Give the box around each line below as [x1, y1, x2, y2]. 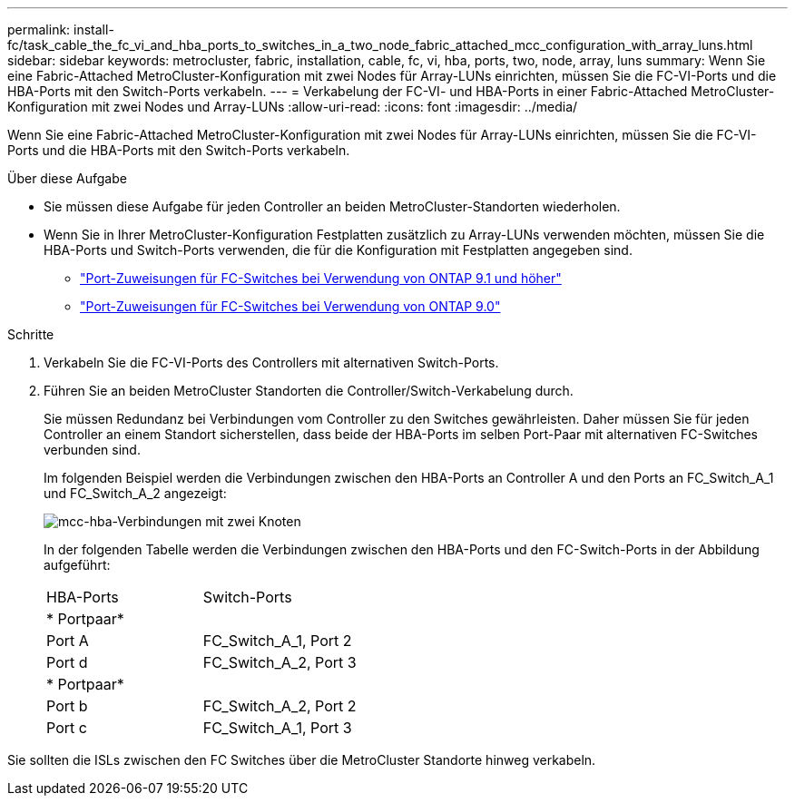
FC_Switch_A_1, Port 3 [202, 719, 352, 737]
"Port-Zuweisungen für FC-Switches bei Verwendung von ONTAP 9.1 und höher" [80, 270, 562, 286]
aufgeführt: [44, 557, 111, 573]
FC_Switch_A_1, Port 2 [202, 632, 352, 650]
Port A [46, 632, 89, 650]
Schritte [7, 327, 54, 342]
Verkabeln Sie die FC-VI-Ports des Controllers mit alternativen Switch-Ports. [44, 355, 499, 370]
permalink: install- [7, 22, 114, 37]
